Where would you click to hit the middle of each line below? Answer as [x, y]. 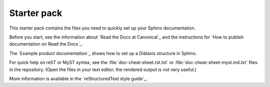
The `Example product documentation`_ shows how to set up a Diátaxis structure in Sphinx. [103, 53]
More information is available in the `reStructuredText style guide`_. [78, 78]
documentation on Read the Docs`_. [46, 44]
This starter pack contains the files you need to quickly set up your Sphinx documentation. [102, 28]
